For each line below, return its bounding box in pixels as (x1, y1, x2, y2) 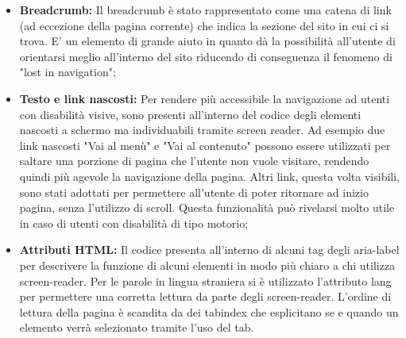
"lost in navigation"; (19, 63, 116, 80)
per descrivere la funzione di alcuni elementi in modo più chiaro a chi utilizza (19, 256, 396, 273)
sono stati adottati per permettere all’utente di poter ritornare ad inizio (19, 183, 369, 200)
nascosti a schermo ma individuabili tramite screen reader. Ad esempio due (19, 121, 385, 138)
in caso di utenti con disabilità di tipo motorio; (19, 214, 249, 231)
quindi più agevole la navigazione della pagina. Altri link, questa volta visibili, (19, 167, 400, 184)
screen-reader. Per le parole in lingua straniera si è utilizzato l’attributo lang (19, 272, 392, 289)
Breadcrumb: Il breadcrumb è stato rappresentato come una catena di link (19, 2, 392, 17)
